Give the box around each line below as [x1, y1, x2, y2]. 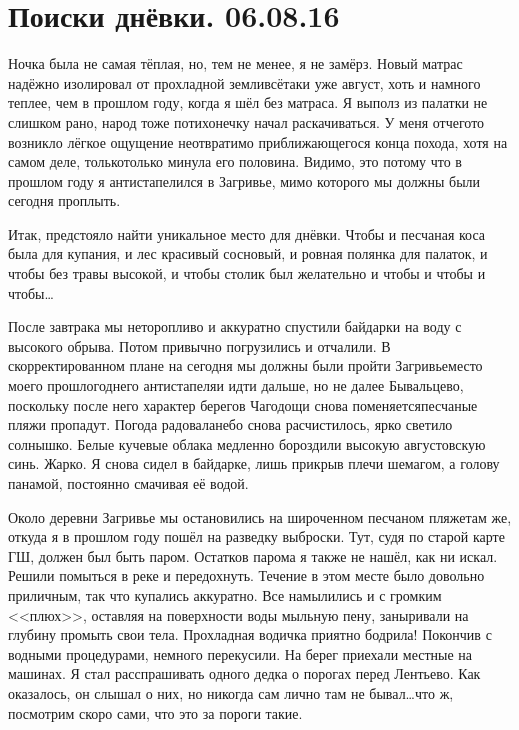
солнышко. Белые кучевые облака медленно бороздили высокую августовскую [8, 433, 486, 454]
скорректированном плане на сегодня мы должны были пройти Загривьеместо [8, 355, 483, 376]
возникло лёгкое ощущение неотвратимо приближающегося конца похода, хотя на [8, 131, 508, 152]
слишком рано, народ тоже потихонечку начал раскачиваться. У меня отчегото [8, 111, 485, 132]
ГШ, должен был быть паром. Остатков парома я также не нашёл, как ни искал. [8, 545, 498, 566]
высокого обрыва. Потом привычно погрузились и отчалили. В [8, 335, 391, 356]
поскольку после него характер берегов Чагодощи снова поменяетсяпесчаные [8, 394, 478, 415]
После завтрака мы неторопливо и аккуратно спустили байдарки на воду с [8, 316, 462, 337]
